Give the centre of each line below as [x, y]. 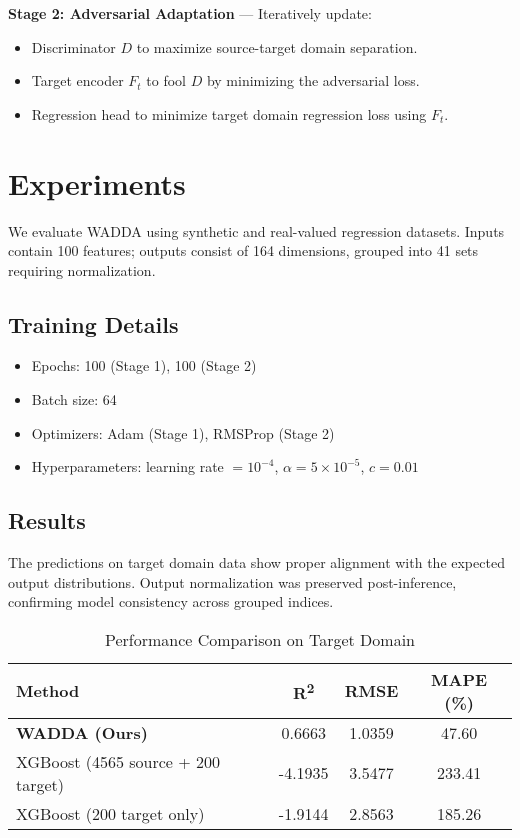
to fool [166, 80]
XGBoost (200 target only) [110, 813]
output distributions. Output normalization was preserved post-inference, [232, 581]
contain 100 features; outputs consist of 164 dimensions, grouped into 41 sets [243, 250]
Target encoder [77, 80]
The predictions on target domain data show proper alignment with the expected [256, 562]
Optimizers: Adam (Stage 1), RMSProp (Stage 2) [183, 432]
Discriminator [73, 46]
